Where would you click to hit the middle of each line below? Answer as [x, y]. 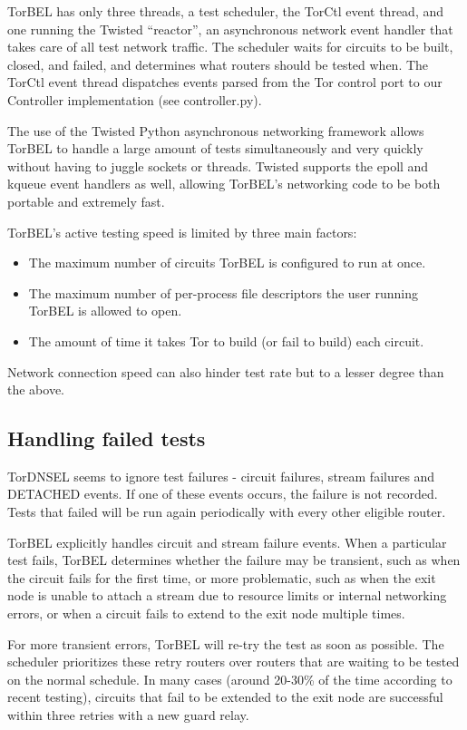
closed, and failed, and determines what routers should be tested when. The [218, 64]
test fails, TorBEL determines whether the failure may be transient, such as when [234, 560]
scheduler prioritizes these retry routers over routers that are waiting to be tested [233, 662]
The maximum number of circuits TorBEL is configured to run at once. [227, 263]
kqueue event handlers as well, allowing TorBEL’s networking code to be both [224, 184]
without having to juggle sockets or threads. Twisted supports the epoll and [218, 165]
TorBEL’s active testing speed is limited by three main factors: [182, 232]
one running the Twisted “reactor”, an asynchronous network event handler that [230, 29]
